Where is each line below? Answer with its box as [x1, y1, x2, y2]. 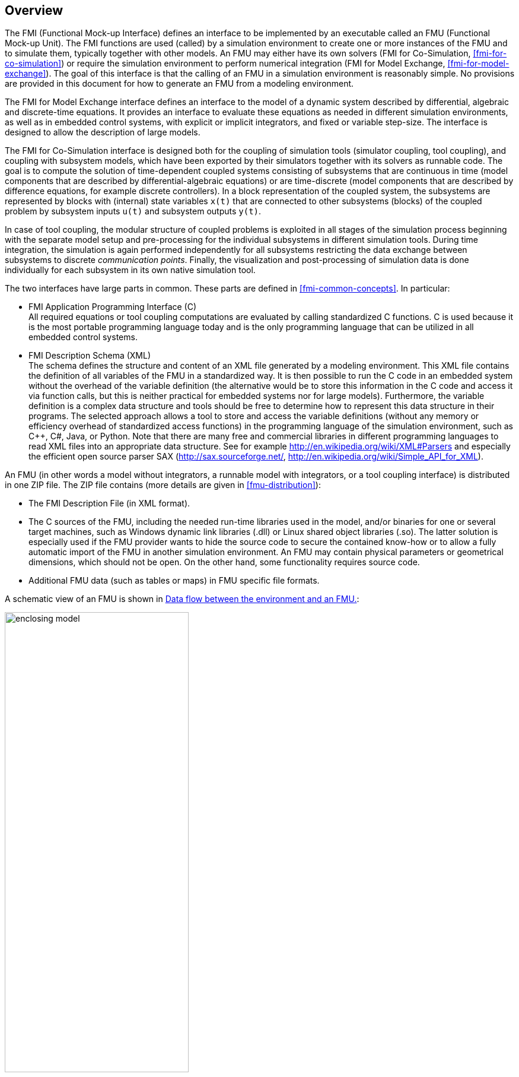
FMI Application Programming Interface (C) [28, 302, 197, 312]
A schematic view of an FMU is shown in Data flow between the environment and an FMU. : [5, 594, 359, 604]
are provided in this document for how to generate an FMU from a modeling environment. [5, 78, 354, 89]
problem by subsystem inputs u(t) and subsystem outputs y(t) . [5, 206, 262, 217]
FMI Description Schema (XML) [28, 350, 151, 361]
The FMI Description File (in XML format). [28, 498, 190, 509]
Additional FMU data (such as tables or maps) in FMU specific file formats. [28, 575, 320, 586]
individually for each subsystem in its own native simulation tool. [5, 265, 256, 275]
